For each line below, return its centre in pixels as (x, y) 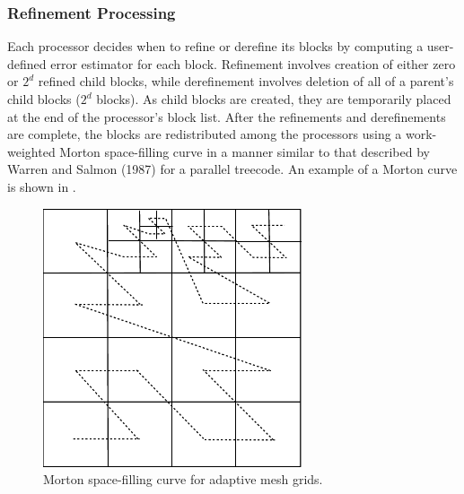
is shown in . (42, 186)
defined (27, 63)
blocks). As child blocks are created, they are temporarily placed (274, 99)
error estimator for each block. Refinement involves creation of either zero (253, 63)
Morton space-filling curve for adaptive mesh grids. (183, 479)
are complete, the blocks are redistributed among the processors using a (205, 134)
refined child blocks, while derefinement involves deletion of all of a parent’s (246, 81)
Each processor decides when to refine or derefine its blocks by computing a (215, 46)
